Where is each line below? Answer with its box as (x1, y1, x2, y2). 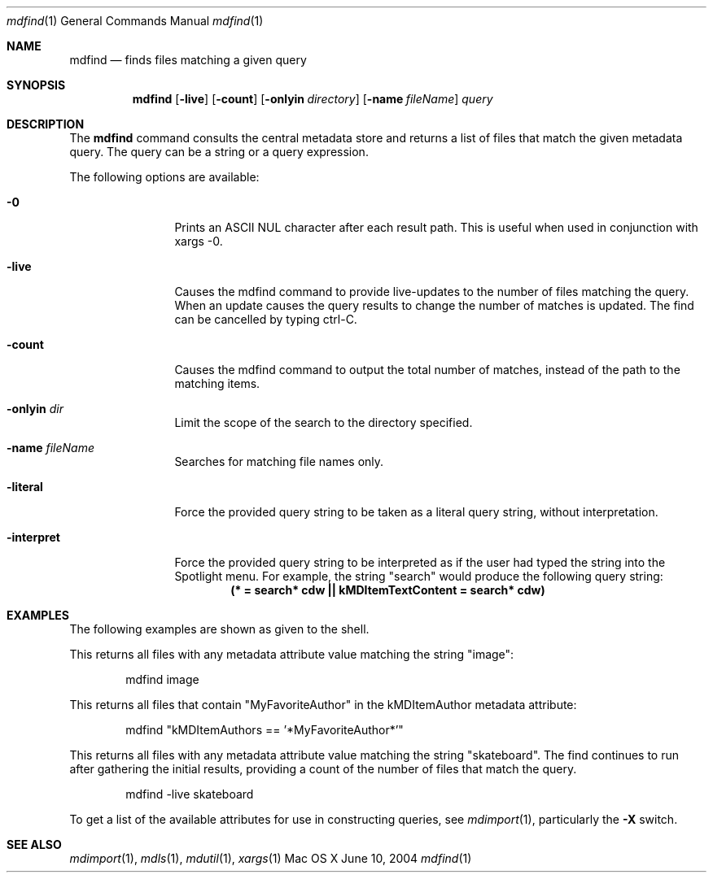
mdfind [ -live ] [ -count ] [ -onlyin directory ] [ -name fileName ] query (132, 92, 493, 106)
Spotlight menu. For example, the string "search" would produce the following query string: (174, 569, 663, 583)
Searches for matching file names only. (174, 455, 384, 468)
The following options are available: (69, 170, 260, 184)
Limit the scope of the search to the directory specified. (174, 416, 473, 429)
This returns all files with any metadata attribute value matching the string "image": (69, 647, 514, 661)
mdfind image (125, 672, 199, 686)
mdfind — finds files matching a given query (69, 53, 307, 67)
